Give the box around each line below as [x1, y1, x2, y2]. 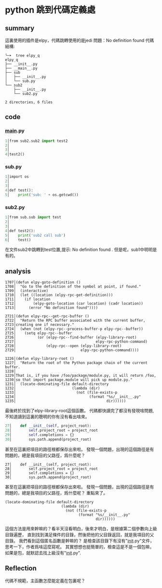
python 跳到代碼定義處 [5, 4, 95, 15]
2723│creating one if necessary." [5, 323, 75, 327]
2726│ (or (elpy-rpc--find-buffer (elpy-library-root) [5, 335, 137, 340]
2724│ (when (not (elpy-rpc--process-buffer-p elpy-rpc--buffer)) [5, 326, 144, 332]
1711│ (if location [5, 297, 51, 302]
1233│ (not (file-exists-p [5, 390, 118, 395]
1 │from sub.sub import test [5, 215, 62, 220]
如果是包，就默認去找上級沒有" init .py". [5, 550, 81, 556]
